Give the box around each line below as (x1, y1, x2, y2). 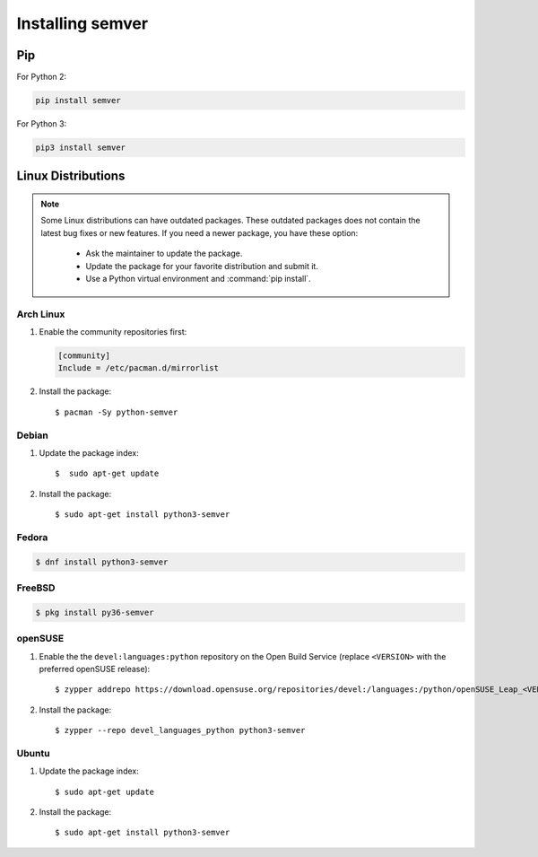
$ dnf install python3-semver (35, 556, 169, 567)
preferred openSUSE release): (39, 663, 151, 674)
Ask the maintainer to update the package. (85, 248, 243, 259)
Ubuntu (16, 747, 50, 759)
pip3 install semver (35, 143, 126, 153)
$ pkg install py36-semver (35, 607, 154, 617)
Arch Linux (16, 308, 65, 320)
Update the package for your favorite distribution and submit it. (85, 260, 318, 271)
